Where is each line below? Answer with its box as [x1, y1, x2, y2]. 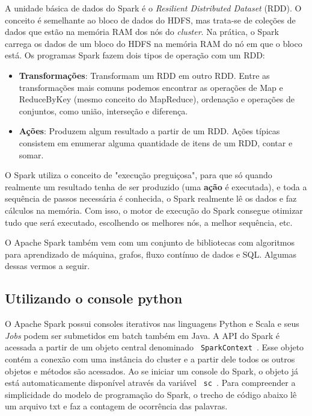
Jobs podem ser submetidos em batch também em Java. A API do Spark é [5, 329, 280, 341]
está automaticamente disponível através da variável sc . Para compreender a [5, 376, 296, 389]
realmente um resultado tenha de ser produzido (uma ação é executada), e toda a [5, 180, 307, 193]
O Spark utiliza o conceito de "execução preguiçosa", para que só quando [5, 169, 272, 181]
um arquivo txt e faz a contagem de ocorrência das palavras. [5, 400, 228, 412]
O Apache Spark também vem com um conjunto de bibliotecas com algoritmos [5, 236, 295, 249]
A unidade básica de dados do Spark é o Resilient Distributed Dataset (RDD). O [5, 2, 302, 14]
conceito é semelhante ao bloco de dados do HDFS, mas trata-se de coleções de [5, 13, 296, 26]
